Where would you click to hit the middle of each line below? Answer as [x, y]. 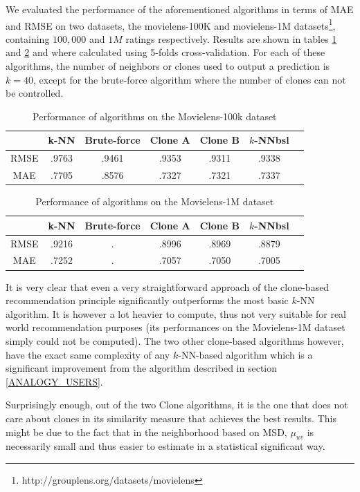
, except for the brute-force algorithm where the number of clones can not [189, 79]
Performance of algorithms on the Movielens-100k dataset [155, 116]
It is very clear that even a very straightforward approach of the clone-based [168, 286]
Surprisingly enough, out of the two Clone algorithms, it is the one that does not [177, 405]
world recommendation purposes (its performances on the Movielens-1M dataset [175, 327]
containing [28, 38]
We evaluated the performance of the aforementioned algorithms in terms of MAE [180, 9]
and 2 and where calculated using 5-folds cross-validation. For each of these [165, 52]
